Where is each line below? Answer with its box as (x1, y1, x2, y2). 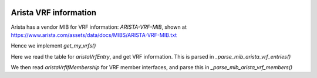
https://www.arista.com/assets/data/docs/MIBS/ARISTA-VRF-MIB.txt (11, 31, 177, 38)
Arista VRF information (11, 8, 97, 18)
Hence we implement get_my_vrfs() (11, 42, 96, 49)
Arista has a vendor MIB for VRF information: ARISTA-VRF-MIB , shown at (11, 23, 187, 30)
